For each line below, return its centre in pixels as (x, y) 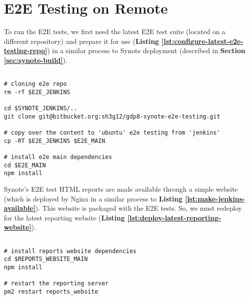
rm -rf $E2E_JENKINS (37, 92)
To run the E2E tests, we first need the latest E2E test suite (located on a (115, 31)
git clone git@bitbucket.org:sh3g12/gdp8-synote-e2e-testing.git (112, 116)
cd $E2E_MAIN (25, 165)
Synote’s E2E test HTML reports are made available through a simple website (121, 189)
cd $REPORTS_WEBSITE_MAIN (46, 259)
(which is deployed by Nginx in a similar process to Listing (93, 198)
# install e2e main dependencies (58, 157)
